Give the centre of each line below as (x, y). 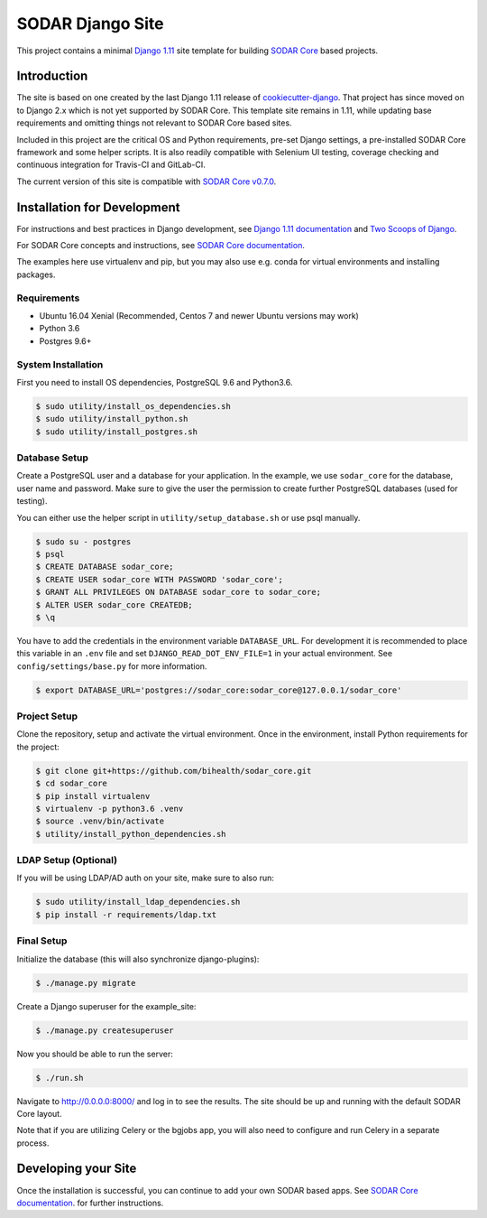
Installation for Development (98, 207)
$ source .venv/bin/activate (100, 821)
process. (33, 1143)
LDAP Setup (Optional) (67, 860)
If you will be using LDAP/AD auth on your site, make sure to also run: (146, 878)
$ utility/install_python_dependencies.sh (131, 834)
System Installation (60, 364)
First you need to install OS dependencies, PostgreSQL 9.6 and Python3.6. (155, 382)
